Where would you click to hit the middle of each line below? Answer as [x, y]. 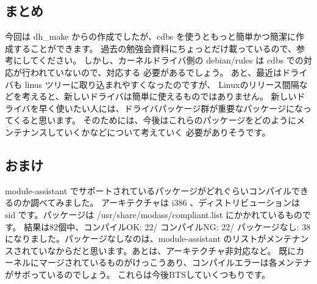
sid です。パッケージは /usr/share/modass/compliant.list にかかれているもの [154, 214]
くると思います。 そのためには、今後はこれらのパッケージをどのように [155, 120]
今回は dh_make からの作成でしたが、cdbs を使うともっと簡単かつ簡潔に [150, 36]
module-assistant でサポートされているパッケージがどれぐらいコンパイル [148, 190]
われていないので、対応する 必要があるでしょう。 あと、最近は [156, 72]
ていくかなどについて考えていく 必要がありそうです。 [163, 132]
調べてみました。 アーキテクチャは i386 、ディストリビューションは [165, 202]
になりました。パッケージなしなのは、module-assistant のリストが [136, 238]
